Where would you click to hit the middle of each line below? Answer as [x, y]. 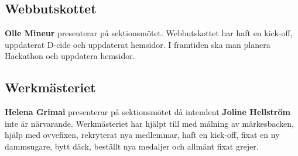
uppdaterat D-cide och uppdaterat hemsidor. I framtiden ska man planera [138, 44]
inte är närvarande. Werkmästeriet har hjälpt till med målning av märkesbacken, [149, 123]
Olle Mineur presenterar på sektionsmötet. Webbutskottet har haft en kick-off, [149, 33]
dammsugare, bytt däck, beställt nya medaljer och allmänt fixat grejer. [132, 146]
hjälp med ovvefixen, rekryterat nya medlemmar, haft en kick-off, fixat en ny [142, 135]
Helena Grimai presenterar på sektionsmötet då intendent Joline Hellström [148, 112]
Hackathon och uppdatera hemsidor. [70, 56]
